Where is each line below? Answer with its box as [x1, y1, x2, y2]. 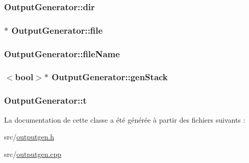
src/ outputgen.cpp [4, 148, 62, 159]
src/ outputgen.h [4, 131, 55, 142]
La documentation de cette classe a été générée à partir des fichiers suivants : [4, 114, 245, 125]
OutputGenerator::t [4, 94, 87, 107]
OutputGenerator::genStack [52, 71, 168, 83]
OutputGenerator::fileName [4, 47, 120, 60]
